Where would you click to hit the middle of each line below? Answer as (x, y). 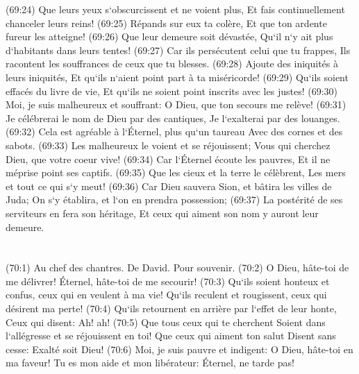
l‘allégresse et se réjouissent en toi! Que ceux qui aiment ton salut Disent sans (171, 335)
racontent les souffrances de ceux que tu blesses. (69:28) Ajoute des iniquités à (172, 63)
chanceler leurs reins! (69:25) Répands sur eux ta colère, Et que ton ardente (166, 23)
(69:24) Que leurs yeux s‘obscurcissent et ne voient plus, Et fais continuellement (175, 9)
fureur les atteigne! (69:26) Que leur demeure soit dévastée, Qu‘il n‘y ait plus (169, 36)
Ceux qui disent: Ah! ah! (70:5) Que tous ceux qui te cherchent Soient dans (166, 322)
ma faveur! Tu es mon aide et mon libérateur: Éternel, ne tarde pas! (150, 363)
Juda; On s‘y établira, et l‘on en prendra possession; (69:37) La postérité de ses (174, 199)
